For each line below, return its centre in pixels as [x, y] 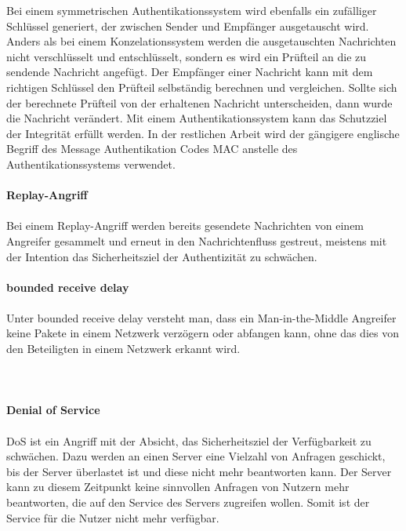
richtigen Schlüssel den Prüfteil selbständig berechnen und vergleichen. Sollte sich [202, 87]
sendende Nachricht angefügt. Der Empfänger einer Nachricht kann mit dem [190, 72]
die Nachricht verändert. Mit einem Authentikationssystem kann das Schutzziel [197, 118]
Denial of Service [53, 410]
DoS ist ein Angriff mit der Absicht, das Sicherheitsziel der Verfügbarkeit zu [189, 440]
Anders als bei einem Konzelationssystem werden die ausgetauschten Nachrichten [201, 41]
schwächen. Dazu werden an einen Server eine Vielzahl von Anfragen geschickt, [196, 456]
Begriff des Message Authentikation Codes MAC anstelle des [152, 149]
